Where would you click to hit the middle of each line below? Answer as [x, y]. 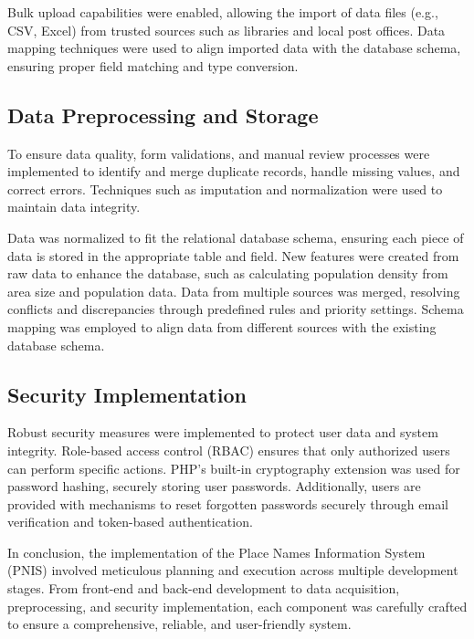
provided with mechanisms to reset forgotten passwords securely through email [228, 503]
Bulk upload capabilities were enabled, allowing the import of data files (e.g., [223, 12]
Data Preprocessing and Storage [163, 115]
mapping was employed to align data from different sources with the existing [222, 326]
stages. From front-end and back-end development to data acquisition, [204, 588]
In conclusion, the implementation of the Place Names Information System [216, 552]
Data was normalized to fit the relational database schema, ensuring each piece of [236, 237]
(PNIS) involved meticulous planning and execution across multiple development [233, 570]
